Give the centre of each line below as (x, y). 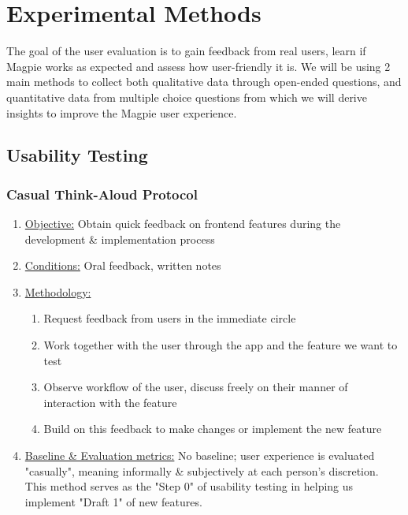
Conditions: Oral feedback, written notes (123, 265)
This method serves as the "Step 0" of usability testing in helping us (189, 486)
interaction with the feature (110, 402)
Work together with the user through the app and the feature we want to (221, 345)
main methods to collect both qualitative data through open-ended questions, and (204, 82)
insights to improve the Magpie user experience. (122, 112)
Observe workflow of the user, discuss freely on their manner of (196, 387)
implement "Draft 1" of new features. (113, 501)
